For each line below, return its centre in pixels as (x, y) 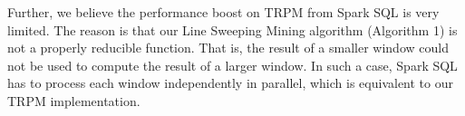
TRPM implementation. (74, 100)
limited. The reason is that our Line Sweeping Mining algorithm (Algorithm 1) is (232, 29)
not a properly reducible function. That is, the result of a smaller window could (228, 48)
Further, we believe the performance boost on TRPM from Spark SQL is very (223, 12)
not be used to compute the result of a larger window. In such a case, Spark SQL (232, 65)
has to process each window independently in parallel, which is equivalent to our (230, 83)
